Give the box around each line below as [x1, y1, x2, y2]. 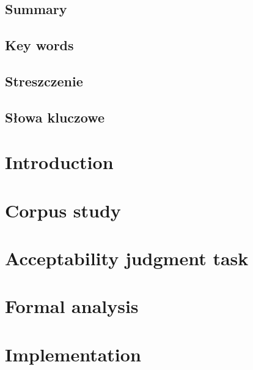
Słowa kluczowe [5, 107, 105, 126]
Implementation [5, 341, 141, 366]
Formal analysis [5, 293, 139, 319]
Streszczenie [5, 71, 83, 90]
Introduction [5, 149, 114, 175]
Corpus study [5, 197, 121, 222]
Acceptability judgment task [5, 246, 249, 271]
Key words [5, 36, 74, 55]
